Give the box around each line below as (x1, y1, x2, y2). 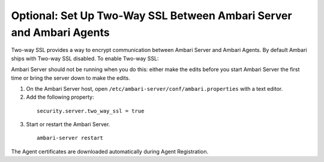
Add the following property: (26, 93, 94, 101)
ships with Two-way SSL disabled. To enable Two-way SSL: (11, 54, 159, 62)
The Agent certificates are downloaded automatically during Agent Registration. (11, 148, 209, 155)
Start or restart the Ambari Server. (26, 121, 110, 128)
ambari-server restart (37, 135, 104, 142)
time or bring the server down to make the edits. (11, 74, 130, 81)
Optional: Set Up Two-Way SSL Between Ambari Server (11, 9, 292, 22)
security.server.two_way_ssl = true (37, 108, 145, 114)
